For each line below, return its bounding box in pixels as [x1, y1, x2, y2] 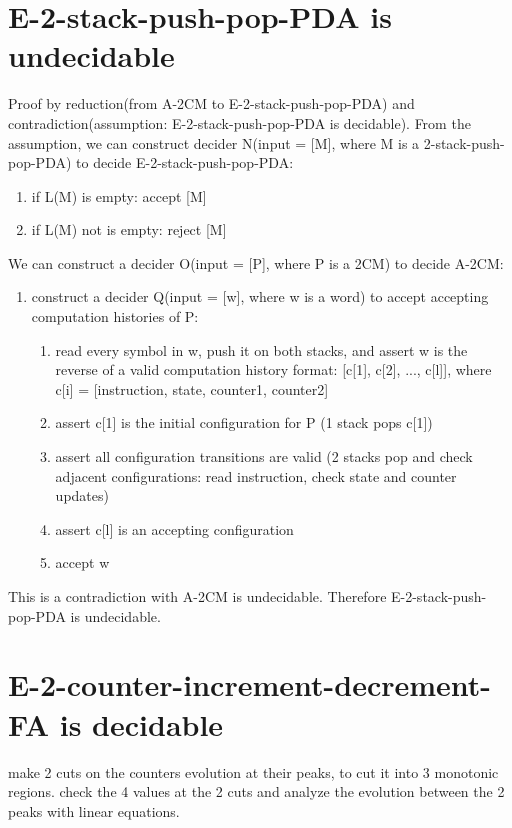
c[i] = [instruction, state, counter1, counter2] [55, 378, 329, 399]
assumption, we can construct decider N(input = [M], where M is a [8, 132, 420, 153]
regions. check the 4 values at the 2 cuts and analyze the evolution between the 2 [8, 781, 505, 802]
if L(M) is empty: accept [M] [31, 185, 207, 206]
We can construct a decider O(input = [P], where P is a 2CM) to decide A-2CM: [8, 252, 504, 273]
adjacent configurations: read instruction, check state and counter [55, 465, 457, 486]
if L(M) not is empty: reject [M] [31, 219, 227, 240]
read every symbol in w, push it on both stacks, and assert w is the [55, 339, 468, 360]
